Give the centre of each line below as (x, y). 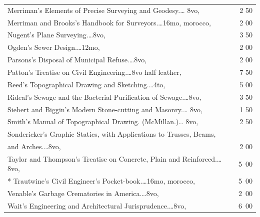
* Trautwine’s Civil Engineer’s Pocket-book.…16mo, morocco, (101, 181)
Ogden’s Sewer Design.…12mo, (54, 47)
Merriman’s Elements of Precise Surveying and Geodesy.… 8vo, (104, 10)
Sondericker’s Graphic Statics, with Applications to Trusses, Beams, (112, 134)
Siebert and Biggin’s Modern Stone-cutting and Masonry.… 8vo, (105, 109)
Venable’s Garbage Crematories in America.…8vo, (83, 193)
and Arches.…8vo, (34, 146)
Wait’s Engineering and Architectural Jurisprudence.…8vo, (97, 206)
